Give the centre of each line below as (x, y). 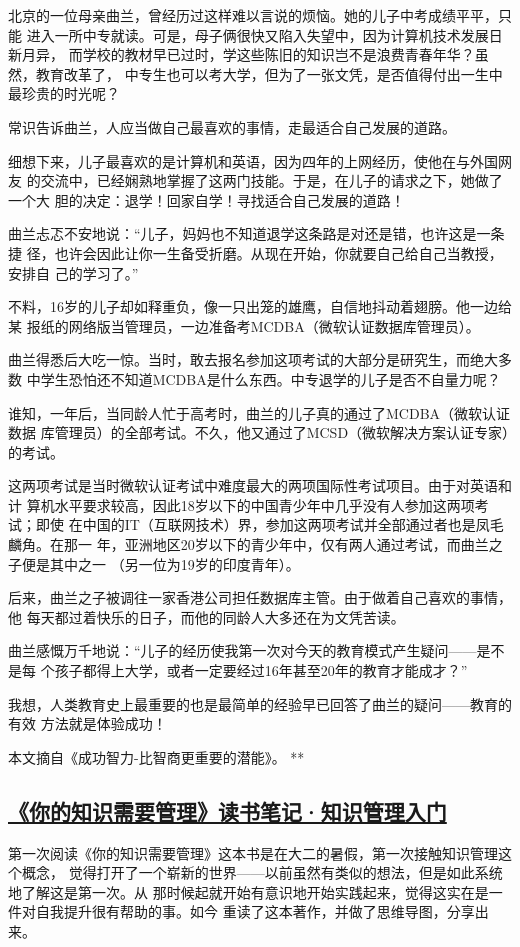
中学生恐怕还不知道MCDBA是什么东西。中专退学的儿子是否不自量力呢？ (263, 378)
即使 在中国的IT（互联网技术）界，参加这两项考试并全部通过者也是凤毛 (269, 524)
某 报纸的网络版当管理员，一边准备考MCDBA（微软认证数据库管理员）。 (244, 325)
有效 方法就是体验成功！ (87, 723)
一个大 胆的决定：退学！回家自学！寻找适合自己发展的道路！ (206, 199)
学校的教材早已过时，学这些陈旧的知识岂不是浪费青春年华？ (278, 54)
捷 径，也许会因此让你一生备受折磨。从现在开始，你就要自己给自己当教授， (255, 252)
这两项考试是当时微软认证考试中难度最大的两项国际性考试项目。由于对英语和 (260, 485)
